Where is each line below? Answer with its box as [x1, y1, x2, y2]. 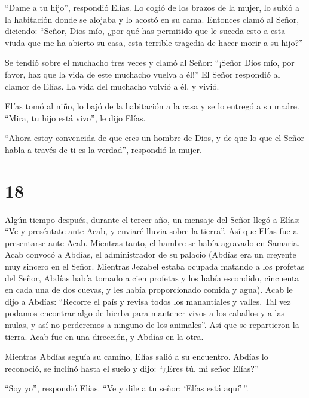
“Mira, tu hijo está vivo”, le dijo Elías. [5, 111, 146, 124]
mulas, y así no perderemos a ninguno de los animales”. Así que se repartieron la [5, 319, 299, 330]
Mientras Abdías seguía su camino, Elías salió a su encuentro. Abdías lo [5, 350, 268, 363]
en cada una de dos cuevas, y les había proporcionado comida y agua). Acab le [5, 283, 293, 296]
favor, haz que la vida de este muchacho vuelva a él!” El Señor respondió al [5, 68, 280, 80]
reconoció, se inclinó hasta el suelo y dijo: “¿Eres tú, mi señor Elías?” [5, 362, 259, 374]
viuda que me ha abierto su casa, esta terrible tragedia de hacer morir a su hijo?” [5, 36, 303, 48]
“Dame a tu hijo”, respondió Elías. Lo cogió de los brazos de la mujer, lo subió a [5, 1, 300, 13]
